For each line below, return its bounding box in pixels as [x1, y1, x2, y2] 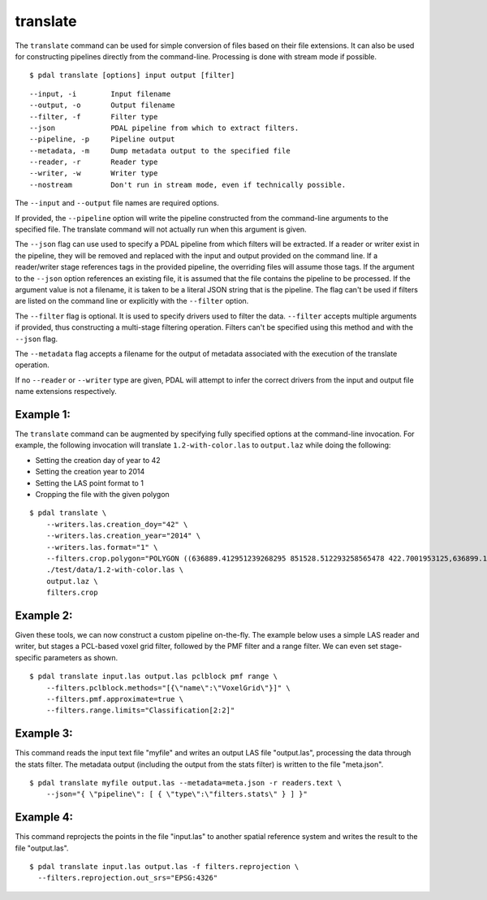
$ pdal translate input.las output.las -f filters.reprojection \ [29, 862, 300, 872]
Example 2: [15, 608, 73, 622]
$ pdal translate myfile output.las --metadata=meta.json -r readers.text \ [29, 778, 343, 788]
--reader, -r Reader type [29, 158, 158, 167]
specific [15, 652, 42, 662]
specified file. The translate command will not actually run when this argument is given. [15, 224, 308, 235]
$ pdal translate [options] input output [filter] [29, 71, 235, 80]
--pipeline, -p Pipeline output [29, 135, 175, 144]
